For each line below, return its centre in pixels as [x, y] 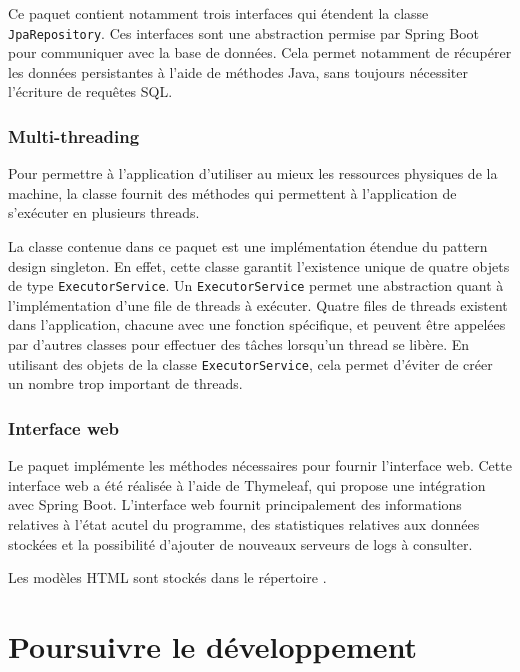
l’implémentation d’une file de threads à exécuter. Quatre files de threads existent [258, 304]
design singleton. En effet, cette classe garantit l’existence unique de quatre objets [259, 265]
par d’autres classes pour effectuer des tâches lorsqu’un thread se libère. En [239, 344]
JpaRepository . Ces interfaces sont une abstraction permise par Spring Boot [244, 32]
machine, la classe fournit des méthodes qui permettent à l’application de [232, 192]
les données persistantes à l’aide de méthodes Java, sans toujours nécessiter [238, 71]
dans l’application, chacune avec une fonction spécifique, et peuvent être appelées [257, 324]
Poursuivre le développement [213, 645]
